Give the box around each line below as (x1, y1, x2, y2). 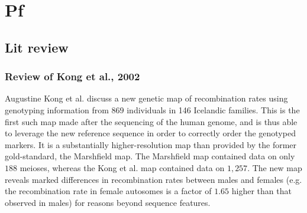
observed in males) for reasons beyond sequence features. (5, 196, 211, 208)
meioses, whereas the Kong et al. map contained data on (20, 161, 225, 173)
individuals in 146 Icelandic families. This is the (127, 103, 300, 116)
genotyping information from (5, 103, 109, 116)
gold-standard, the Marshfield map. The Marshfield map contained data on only (5, 150, 295, 162)
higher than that (231, 185, 292, 197)
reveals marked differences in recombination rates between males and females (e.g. (5, 173, 302, 185)
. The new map (247, 161, 302, 173)
